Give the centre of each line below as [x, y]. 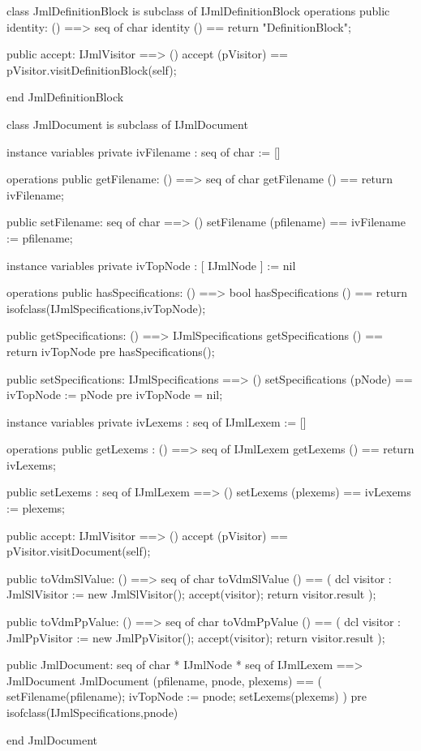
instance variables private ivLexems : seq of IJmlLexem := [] [157, 421]
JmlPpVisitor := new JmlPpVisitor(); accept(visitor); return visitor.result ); [196, 637]
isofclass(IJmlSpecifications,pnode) [92, 712]
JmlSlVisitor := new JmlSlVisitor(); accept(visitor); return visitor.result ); [191, 594]
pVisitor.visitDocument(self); [79, 551]
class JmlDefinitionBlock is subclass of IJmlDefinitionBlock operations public [198, 11]
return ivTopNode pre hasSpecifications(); [111, 351]
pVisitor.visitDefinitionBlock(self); [92, 69]
